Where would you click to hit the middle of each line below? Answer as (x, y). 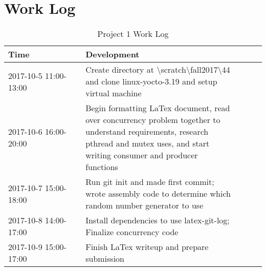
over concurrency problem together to (153, 120)
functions (102, 167)
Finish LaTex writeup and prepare (147, 247)
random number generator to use (145, 205)
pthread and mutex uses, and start (148, 143)
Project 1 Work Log (133, 34)
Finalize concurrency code (132, 232)
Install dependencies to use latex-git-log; (158, 220)
